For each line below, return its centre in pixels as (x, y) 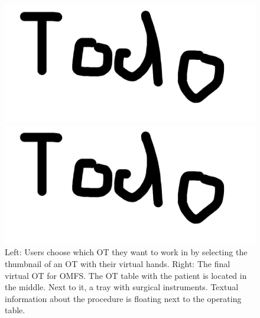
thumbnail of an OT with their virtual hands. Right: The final (118, 263)
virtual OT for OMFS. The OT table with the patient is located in (126, 275)
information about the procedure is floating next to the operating (123, 298)
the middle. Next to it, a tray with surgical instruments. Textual (122, 287)
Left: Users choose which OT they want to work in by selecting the (126, 252)
